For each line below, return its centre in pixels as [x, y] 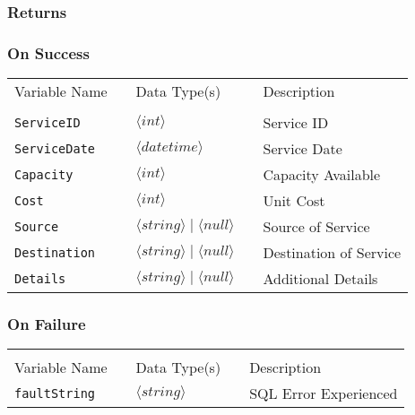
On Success [48, 52]
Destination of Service [332, 253]
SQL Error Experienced [324, 393]
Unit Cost [294, 201]
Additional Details [320, 279]
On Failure [47, 323]
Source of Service [316, 227]
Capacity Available [322, 175]
